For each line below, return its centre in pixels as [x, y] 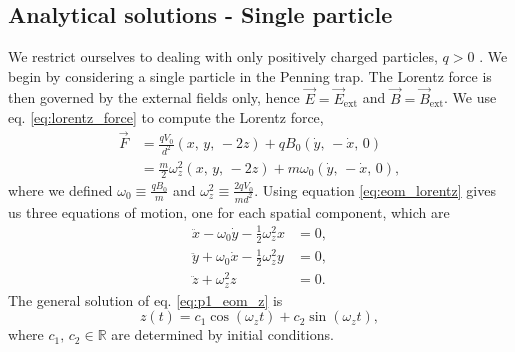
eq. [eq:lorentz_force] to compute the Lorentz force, [166, 117]
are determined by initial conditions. [222, 334]
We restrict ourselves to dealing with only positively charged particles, [223, 56]
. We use [470, 97]
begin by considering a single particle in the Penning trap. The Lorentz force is [250, 75]
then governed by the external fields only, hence [154, 97]
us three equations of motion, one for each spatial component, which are [229, 211]
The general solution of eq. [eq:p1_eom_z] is [145, 299]
